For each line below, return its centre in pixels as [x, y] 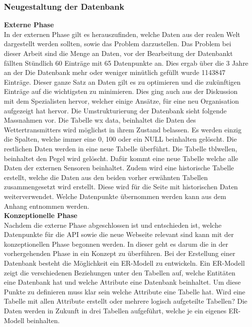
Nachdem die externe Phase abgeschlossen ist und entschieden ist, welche [113, 225]
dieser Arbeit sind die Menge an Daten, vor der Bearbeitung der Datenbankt [118, 53]
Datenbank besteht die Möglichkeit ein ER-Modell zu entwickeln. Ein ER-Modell [125, 263]
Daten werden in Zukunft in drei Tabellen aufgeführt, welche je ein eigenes [115, 311]
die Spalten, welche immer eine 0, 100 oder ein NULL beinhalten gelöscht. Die [120, 139]
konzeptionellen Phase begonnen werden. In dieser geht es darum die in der [116, 244]
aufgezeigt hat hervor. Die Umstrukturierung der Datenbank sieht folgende [115, 110]
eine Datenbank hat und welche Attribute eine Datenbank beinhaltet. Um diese [122, 282]
